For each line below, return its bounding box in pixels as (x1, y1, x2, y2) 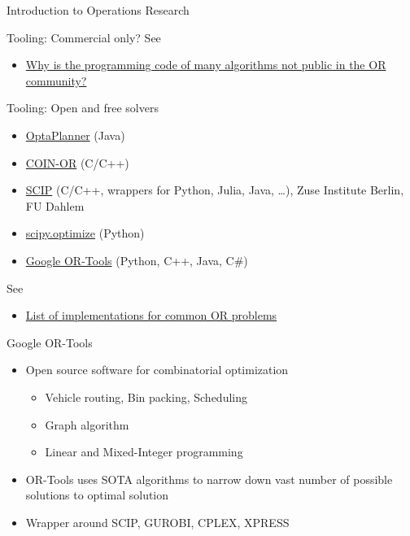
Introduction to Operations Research (7, 2, 190, 18)
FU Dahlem (25, 197, 85, 214)
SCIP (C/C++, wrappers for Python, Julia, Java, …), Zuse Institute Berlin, (25, 181, 404, 198)
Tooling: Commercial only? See (7, 28, 161, 46)
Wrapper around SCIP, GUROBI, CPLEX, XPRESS (25, 513, 290, 530)
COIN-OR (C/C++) (25, 154, 129, 171)
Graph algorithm (45, 416, 129, 433)
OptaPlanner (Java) (25, 126, 125, 143)
